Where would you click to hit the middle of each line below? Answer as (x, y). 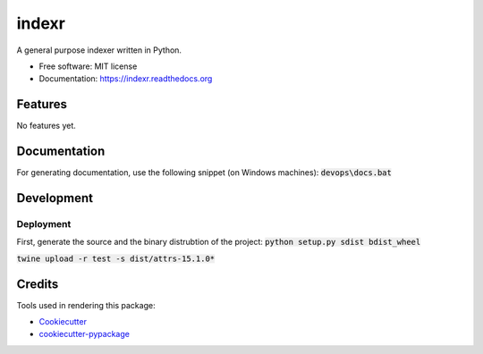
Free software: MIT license (88, 66)
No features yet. (46, 126)
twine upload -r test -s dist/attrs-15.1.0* (116, 258)
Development (55, 198)
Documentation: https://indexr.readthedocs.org (126, 79)
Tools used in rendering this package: (86, 305)
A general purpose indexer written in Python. (99, 50)
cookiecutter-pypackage (84, 334)
